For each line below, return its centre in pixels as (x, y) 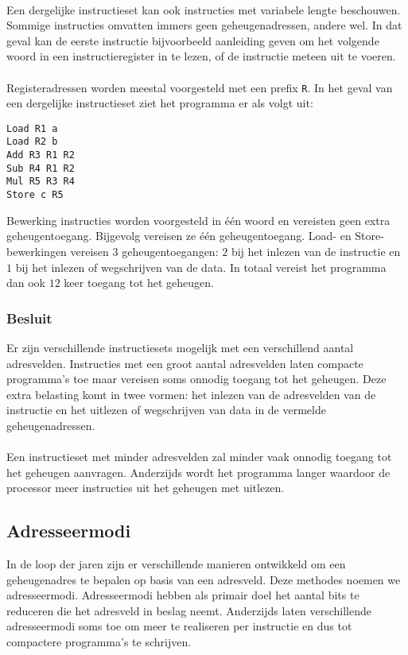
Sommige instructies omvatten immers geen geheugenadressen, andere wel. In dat (204, 25)
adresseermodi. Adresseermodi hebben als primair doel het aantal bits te (183, 595)
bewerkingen (37, 251)
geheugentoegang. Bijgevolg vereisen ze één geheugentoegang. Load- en (179, 236)
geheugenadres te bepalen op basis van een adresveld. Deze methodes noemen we (204, 579)
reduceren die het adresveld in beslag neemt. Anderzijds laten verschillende (189, 610)
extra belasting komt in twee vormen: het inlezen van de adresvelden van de (191, 394)
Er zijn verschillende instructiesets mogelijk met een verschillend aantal (180, 347)
